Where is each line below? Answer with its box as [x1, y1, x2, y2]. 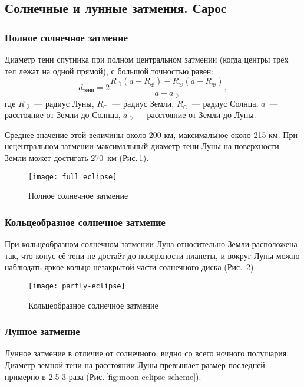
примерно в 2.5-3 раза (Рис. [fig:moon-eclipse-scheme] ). [5, 370, 201, 382]
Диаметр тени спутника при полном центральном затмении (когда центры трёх [5, 53, 289, 65]
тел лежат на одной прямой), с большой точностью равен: [5, 64, 214, 77]
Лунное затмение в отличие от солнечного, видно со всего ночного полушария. [5, 347, 289, 359]
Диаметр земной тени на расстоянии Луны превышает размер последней [5, 358, 265, 370]
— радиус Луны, [34, 97, 94, 109]
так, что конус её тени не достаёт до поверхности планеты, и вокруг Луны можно [5, 249, 300, 261]
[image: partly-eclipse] [28, 281, 125, 290]
